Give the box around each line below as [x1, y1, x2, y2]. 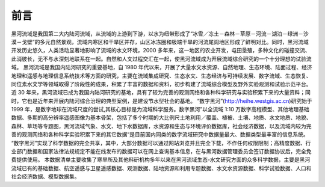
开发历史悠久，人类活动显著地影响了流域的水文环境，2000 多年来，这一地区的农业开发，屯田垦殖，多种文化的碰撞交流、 [11, 47, 311, 54]
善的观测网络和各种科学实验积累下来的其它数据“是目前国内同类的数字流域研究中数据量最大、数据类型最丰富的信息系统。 [11, 131, 309, 138]
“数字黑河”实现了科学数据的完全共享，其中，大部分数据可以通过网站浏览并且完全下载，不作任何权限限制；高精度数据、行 [11, 139, 311, 147]
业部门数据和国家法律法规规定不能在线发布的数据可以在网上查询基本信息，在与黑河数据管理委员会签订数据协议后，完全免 [11, 148, 312, 155]
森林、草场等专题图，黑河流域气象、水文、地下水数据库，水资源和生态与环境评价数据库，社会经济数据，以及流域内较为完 [11, 122, 312, 129]
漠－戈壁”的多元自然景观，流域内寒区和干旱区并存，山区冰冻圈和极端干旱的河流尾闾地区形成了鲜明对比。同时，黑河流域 [11, 38, 309, 45]
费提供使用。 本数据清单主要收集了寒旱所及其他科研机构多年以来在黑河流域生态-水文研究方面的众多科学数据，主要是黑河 [11, 156, 311, 164]
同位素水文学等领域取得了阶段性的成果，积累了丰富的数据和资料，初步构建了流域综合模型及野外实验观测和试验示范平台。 [11, 80, 312, 87]
